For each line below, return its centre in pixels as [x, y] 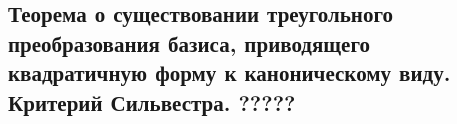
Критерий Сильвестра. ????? [152, 101]
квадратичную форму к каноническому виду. [229, 72]
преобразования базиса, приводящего [189, 42]
